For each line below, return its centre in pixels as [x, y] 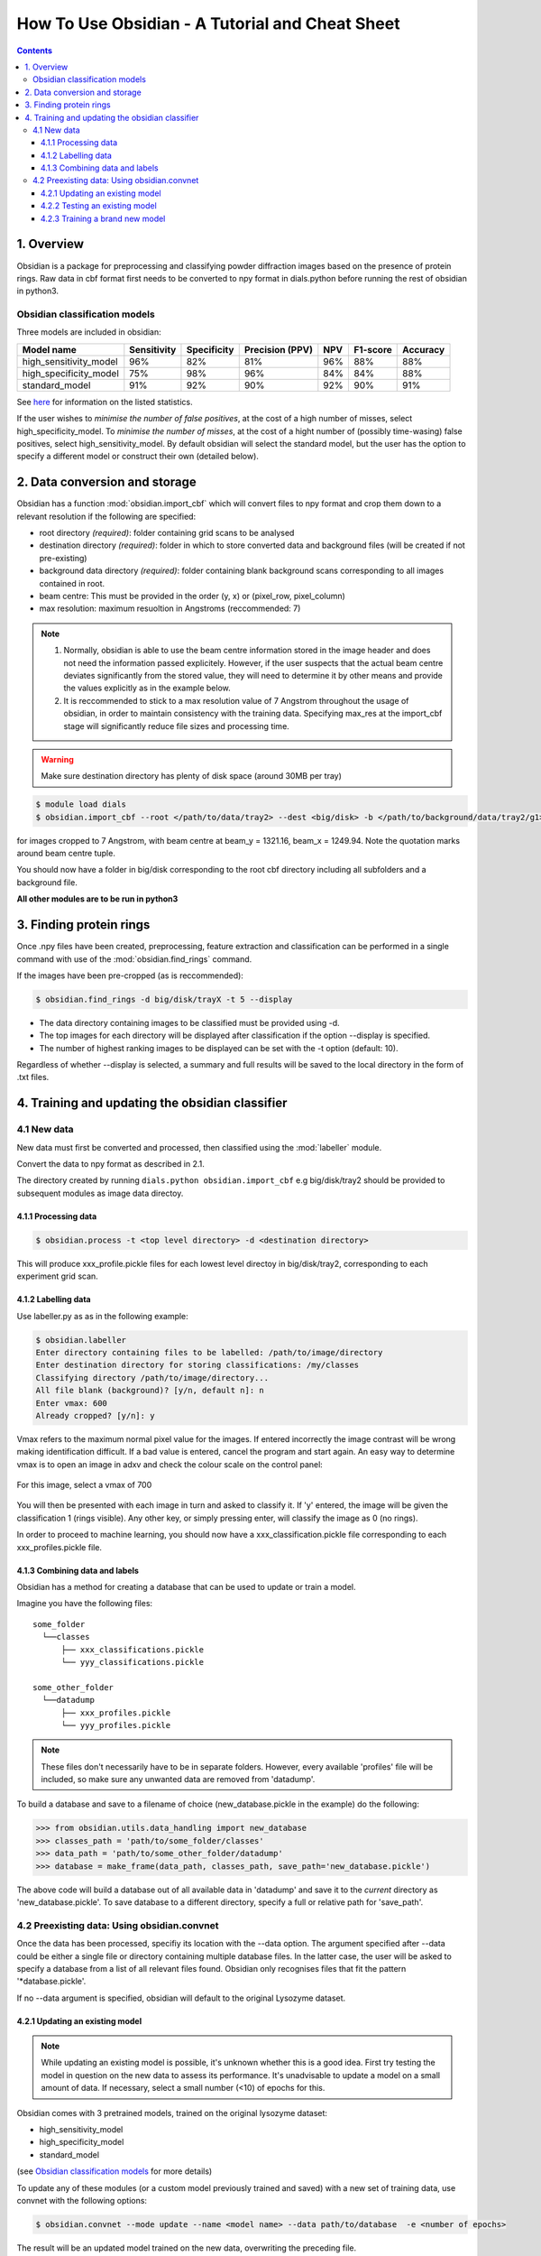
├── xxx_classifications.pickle [133, 1650]
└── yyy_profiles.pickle [116, 1725]
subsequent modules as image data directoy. [100, 1193]
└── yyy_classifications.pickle [133, 1662]
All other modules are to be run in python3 [97, 899]
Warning [57, 759]
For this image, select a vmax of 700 [84, 1485]
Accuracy [424, 349]
